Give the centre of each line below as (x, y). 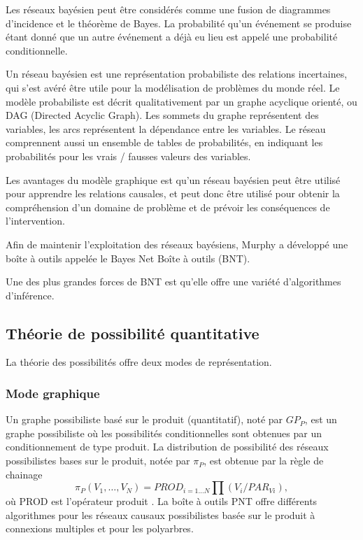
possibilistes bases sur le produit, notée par (98, 461)
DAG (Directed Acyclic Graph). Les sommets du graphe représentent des (162, 115)
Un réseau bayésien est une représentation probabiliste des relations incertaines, (177, 74)
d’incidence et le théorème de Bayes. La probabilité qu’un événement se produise (179, 23)
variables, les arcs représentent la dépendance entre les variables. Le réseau (166, 128)
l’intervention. (35, 221)
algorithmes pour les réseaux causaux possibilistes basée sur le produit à (161, 514)
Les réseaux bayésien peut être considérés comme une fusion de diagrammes (168, 9)
